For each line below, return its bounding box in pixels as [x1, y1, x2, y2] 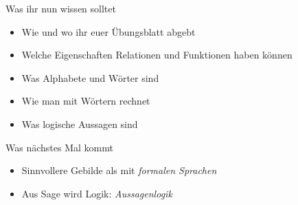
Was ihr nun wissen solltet [5, 1, 116, 15]
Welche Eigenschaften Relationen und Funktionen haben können [21, 47, 293, 62]
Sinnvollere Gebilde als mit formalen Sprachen [21, 163, 217, 177]
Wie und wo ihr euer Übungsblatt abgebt [21, 24, 196, 39]
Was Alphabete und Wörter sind [21, 70, 159, 85]
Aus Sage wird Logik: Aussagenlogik [21, 186, 172, 200]
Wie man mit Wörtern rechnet [21, 94, 150, 108]
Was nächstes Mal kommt [5, 140, 113, 154]
